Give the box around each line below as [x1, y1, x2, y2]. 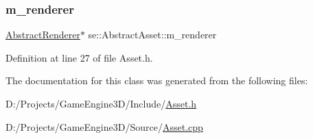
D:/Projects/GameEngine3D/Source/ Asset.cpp [5, 119, 203, 134]
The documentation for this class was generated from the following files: [5, 73, 308, 88]
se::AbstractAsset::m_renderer [88, 27, 217, 42]
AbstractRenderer [5, 27, 80, 42]
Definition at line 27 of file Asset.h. [5, 50, 153, 64]
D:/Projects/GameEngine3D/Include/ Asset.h [5, 97, 197, 110]
